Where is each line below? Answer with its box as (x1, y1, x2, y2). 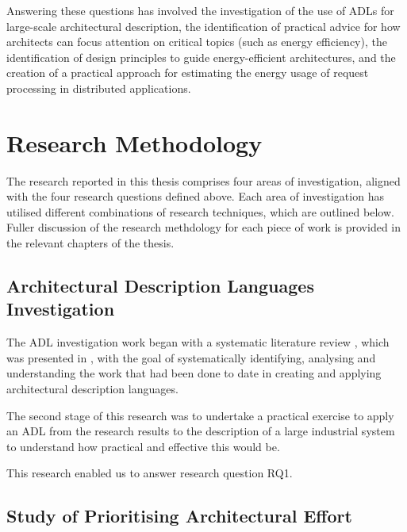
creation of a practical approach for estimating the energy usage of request (6, 64, 369, 81)
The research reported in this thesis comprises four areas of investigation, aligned (6, 172, 401, 189)
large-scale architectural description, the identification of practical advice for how (6, 17, 401, 34)
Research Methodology (6, 126, 263, 159)
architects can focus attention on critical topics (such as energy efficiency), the (6, 33, 387, 50)
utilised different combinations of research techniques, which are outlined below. (6, 203, 394, 220)
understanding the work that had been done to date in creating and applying (6, 365, 382, 381)
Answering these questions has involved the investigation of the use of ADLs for (6, 2, 394, 18)
